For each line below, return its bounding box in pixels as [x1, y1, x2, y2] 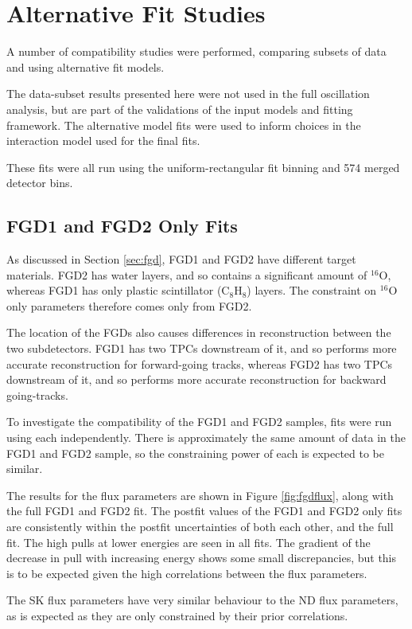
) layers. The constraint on [247, 282, 377, 299]
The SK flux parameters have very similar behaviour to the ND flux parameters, [6, 592, 398, 608]
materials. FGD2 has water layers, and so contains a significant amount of [6, 266, 367, 283]
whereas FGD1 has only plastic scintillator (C [6, 282, 230, 299]
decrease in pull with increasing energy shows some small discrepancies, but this [6, 549, 397, 566]
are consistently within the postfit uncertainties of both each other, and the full [6, 518, 394, 534]
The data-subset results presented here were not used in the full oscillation [6, 85, 370, 102]
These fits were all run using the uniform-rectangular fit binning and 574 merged [6, 158, 400, 175]
